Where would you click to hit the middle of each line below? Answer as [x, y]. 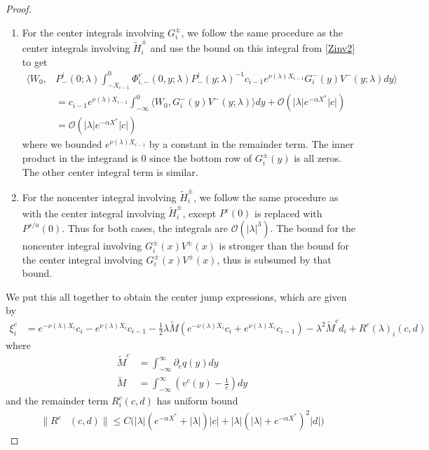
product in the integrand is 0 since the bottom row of [137, 157]
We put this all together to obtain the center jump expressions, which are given [176, 296]
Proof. [19, 8]
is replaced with [288, 213]
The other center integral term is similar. [110, 171]
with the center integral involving [94, 213]
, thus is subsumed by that [274, 259]
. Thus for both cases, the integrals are [145, 227]
